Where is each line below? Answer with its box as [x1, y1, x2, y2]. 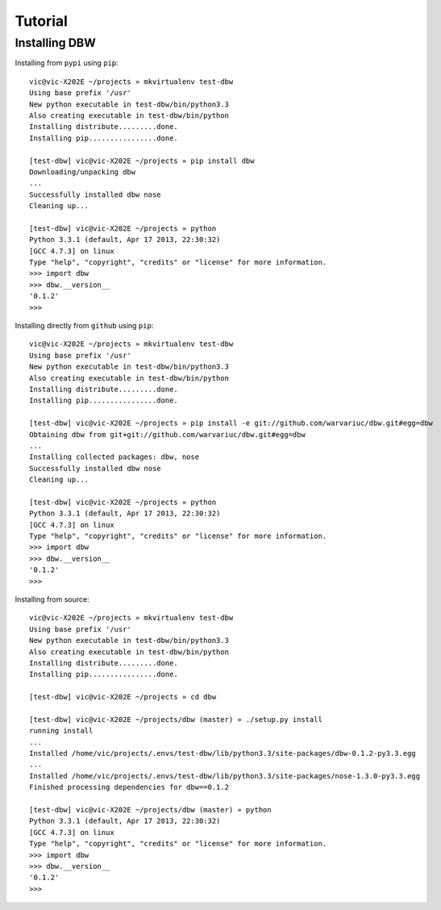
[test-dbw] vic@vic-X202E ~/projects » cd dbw [29, 692, 217, 702]
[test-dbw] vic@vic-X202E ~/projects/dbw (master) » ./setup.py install [29, 715, 322, 724]
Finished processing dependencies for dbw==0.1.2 [29, 783, 230, 792]
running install [29, 726, 94, 736]
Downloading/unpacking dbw [29, 167, 136, 177]
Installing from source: [15, 594, 90, 604]
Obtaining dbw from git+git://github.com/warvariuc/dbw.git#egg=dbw [29, 430, 306, 439]
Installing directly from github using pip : [15, 320, 154, 330]
